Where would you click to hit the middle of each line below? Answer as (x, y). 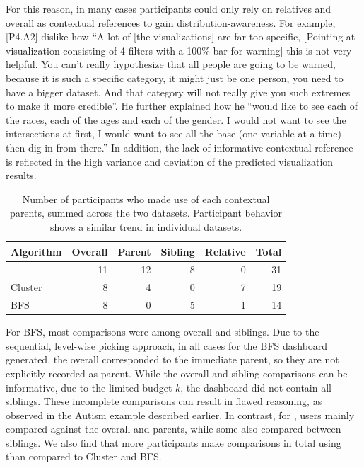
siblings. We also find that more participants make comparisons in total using (174, 442)
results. (21, 175)
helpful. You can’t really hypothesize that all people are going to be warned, (171, 64)
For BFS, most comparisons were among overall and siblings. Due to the (163, 332)
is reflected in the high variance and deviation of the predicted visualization (170, 161)
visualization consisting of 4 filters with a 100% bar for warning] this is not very (179, 50)
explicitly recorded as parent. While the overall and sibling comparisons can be (177, 373)
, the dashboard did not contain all (256, 387)
